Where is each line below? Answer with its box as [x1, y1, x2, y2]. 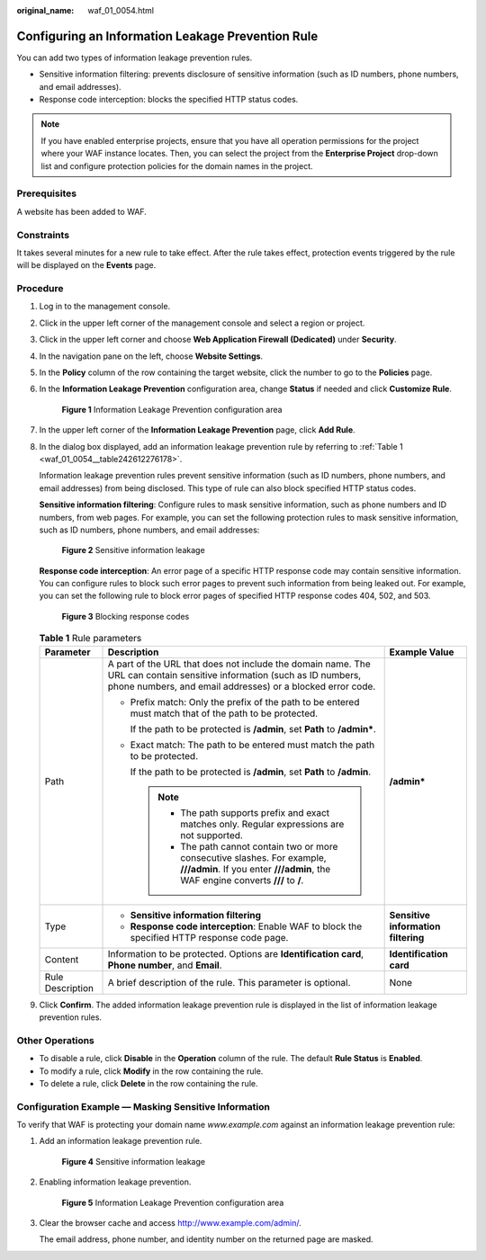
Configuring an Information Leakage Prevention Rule [16, 28, 319, 44]
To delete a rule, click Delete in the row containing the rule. [39, 1077, 258, 1088]
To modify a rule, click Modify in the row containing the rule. [39, 1066, 264, 1077]
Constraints [16, 228, 70, 241]
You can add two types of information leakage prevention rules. [16, 52, 253, 63]
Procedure [16, 282, 64, 295]
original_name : [16, 5, 75, 15]
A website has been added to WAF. [16, 206, 148, 217]
